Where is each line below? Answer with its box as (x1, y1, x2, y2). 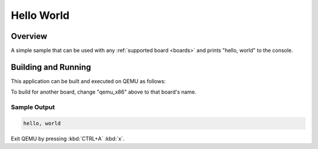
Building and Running (11, 62, 91, 72)
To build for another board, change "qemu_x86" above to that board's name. (11, 88, 197, 95)
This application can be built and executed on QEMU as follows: (11, 77, 166, 85)
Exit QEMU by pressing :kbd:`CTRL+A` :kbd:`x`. (11, 135, 125, 142)
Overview (11, 31, 48, 41)
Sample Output (11, 103, 55, 111)
